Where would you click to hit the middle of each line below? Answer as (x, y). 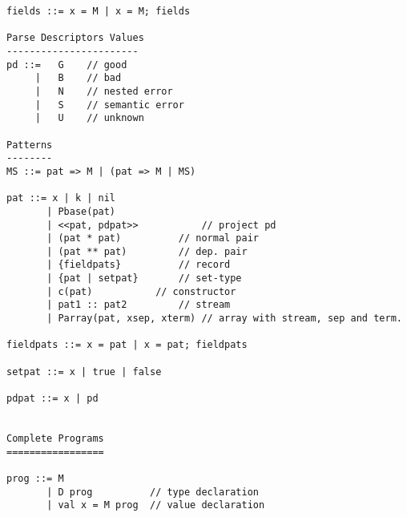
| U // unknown (89, 118)
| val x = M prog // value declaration (156, 505)
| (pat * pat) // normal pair (153, 238)
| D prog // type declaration (153, 492)
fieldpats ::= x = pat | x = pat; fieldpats (127, 345)
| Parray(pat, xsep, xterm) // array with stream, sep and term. (224, 319)
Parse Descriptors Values (75, 38)
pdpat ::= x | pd (52, 399)
